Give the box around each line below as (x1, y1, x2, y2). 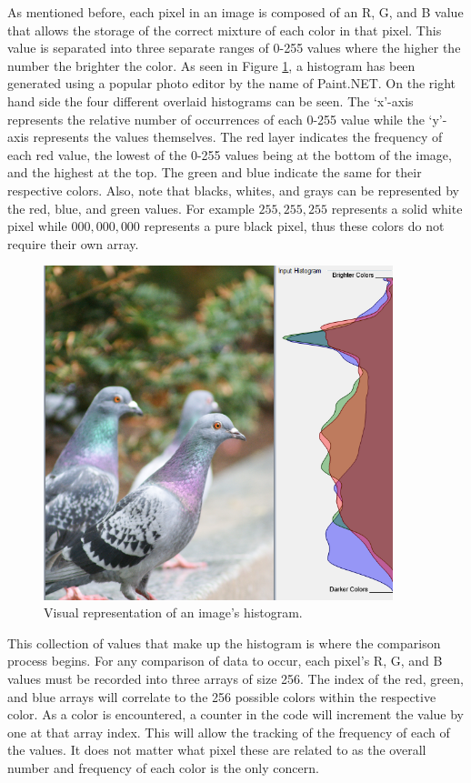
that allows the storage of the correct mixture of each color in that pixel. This (7, 20, 442, 39)
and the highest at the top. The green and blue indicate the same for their (7, 163, 422, 182)
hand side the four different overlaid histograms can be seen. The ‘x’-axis (7, 91, 414, 110)
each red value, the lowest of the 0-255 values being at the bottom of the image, (7, 145, 452, 164)
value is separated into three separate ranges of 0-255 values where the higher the (7, 38, 461, 57)
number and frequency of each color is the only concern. (7, 758, 319, 778)
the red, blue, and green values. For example (7, 198, 255, 217)
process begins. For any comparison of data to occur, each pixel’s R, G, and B (7, 651, 443, 670)
